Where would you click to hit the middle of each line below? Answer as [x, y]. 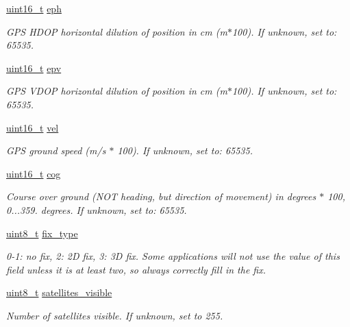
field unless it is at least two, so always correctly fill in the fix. [136, 269]
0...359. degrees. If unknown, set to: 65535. [97, 209]
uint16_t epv [34, 68]
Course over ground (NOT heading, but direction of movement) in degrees [161, 196]
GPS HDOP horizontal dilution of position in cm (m [117, 31]
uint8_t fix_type [42, 233]
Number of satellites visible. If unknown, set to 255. [115, 315]
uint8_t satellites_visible [59, 292]
